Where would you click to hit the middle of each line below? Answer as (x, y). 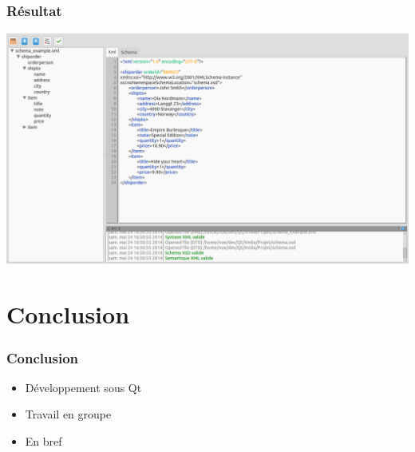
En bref (43, 441)
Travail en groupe (68, 414)
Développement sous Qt (83, 387)
